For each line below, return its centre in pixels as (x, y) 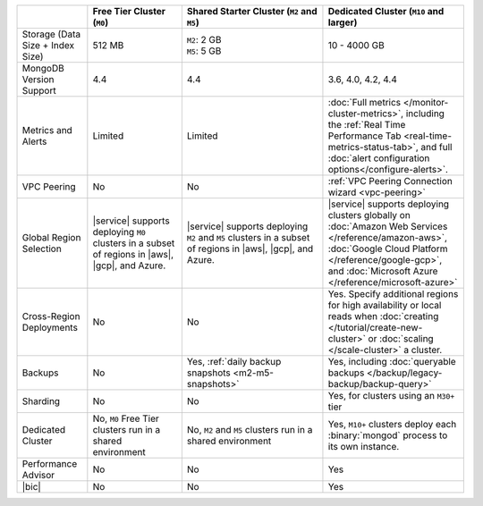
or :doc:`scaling (401, 338)
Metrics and (47, 130)
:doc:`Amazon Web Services (388, 226)
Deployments (50, 328)
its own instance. (364, 447)
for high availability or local (385, 305)
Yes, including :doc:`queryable (392, 362)
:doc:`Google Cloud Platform (388, 249)
